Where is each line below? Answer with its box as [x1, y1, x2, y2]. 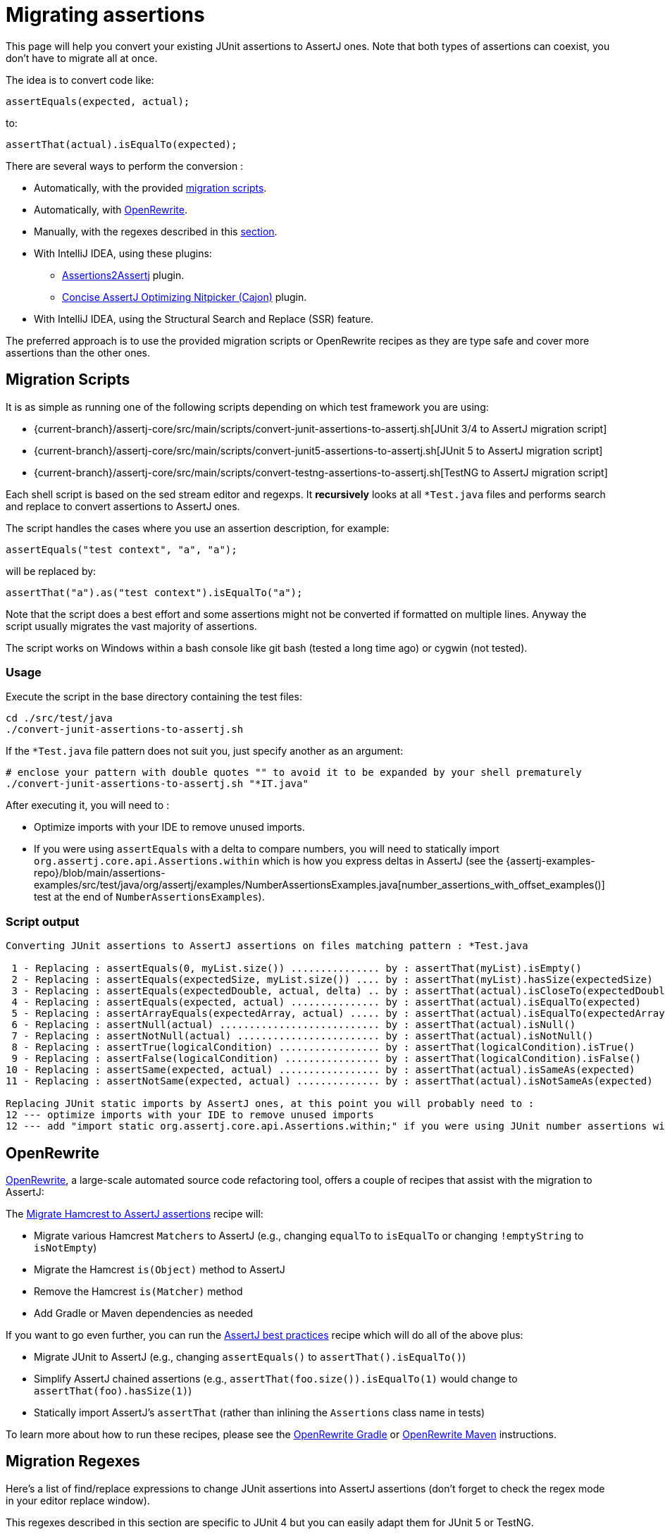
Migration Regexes [6, 1452, 140, 1471]
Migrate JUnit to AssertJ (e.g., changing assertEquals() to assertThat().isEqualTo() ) [34, 1350, 466, 1363]
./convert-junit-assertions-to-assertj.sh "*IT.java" [6, 778, 309, 790]
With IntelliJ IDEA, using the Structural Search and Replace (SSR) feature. [34, 312, 373, 325]
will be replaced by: [6, 564, 97, 577]
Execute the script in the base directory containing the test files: [6, 691, 302, 703]
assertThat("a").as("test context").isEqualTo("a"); [6, 586, 303, 598]
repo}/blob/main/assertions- [34, 867, 166, 879]
